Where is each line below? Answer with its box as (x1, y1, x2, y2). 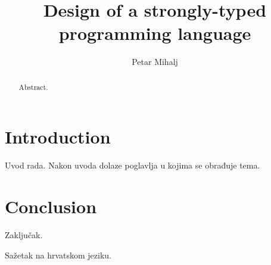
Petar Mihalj (132, 55, 178, 68)
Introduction (5, 124, 111, 149)
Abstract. (18, 82, 48, 92)
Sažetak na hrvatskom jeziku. (5, 248, 112, 261)
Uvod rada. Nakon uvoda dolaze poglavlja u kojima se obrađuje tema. (5, 159, 260, 172)
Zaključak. (5, 229, 43, 241)
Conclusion (5, 194, 97, 219)
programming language (58, 21, 251, 45)
